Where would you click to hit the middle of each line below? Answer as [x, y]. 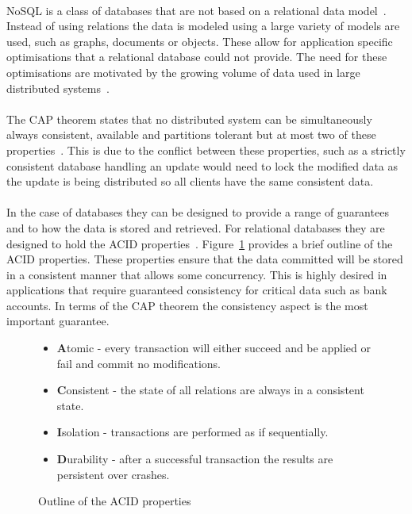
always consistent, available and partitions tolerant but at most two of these [191, 134]
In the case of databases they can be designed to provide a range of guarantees [198, 212]
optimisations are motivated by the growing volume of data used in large [183, 72]
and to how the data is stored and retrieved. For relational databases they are [196, 227]
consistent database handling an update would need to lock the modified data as [202, 165]
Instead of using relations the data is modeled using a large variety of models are [203, 26]
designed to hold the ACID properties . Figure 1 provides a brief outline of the [200, 243]
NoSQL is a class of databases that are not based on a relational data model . [196, 10]
